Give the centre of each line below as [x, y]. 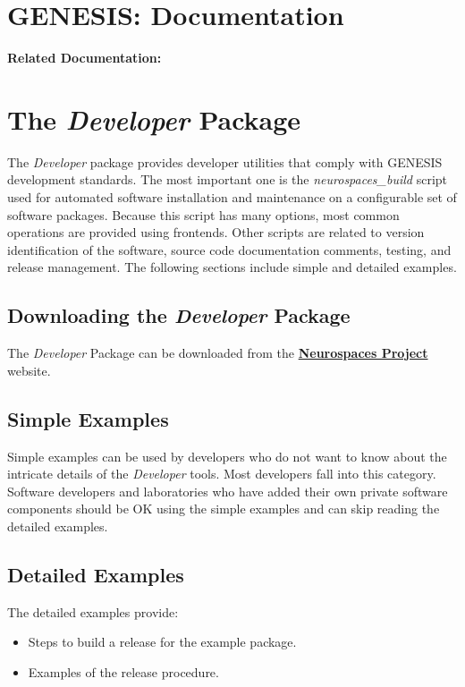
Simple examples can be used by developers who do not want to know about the [227, 456]
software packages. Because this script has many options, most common [203, 214]
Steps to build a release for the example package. [162, 642]
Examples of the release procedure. [123, 671]
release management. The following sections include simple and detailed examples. [232, 267]
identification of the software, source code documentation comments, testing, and [229, 249]
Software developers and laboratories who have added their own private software [228, 491]
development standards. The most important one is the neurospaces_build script [228, 179]
